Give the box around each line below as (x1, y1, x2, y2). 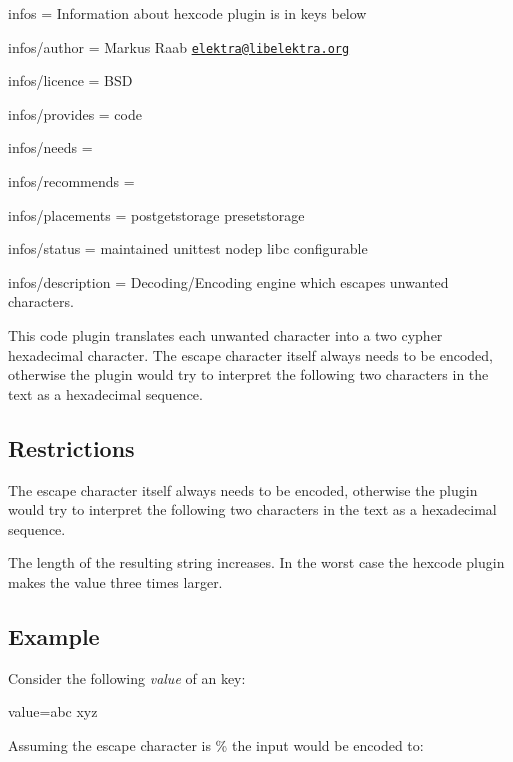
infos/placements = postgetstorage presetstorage (8, 204, 305, 225)
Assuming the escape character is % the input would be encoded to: (8, 734, 424, 755)
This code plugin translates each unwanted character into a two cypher (8, 325, 443, 345)
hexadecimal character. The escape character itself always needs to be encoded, (8, 344, 493, 365)
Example (8, 620, 100, 651)
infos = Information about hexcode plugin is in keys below (8, 3, 367, 23)
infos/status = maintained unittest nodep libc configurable (8, 238, 368, 259)
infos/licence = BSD (8, 70, 133, 91)
